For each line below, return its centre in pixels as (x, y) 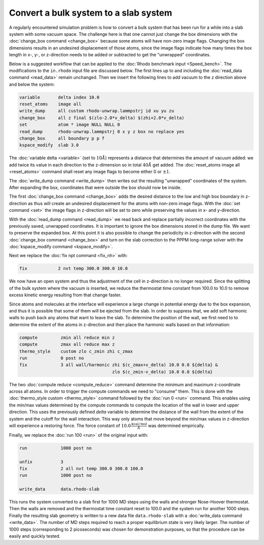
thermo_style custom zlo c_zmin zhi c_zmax (76, 351)
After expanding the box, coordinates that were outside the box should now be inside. (95, 187)
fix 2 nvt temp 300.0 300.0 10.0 (74, 269)
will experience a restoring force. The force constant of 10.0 (70, 426)
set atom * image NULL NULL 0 (70, 125)
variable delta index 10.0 (59, 97)
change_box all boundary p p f (62, 138)
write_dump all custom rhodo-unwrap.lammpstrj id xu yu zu (97, 111)
